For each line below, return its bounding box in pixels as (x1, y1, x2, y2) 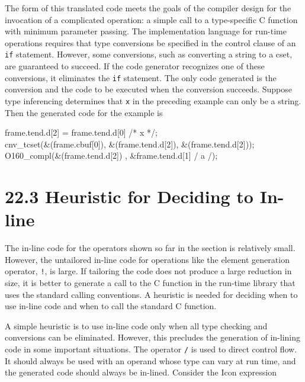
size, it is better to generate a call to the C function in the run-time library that (5, 277, 296, 289)
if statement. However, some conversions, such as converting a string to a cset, (5, 48, 293, 60)
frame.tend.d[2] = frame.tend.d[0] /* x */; (5, 126, 158, 139)
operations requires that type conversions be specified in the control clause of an (5, 36, 296, 49)
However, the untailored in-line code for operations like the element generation (5, 253, 290, 265)
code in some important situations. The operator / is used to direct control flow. (5, 343, 297, 355)
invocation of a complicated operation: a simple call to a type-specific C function (5, 13, 298, 25)
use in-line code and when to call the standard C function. (5, 300, 217, 312)
